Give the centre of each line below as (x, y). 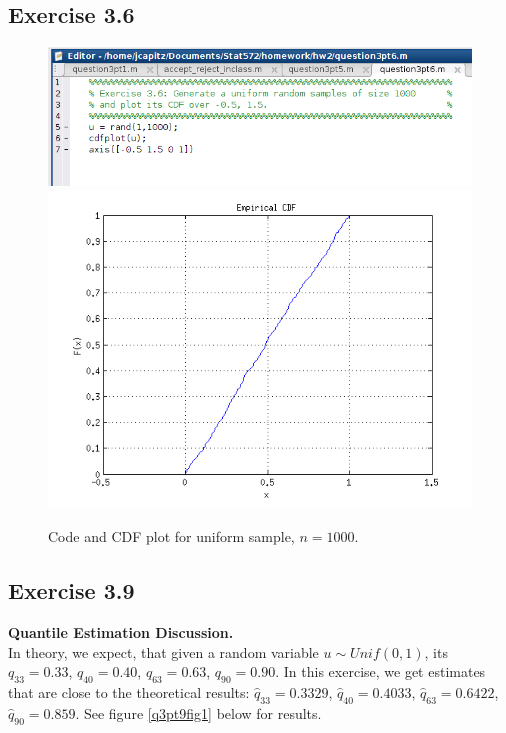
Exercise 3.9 (71, 590)
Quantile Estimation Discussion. (121, 632)
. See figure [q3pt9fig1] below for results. (198, 712)
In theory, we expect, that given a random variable (163, 651)
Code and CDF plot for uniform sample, (171, 536)
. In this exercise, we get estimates (380, 671)
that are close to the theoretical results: (129, 692)
